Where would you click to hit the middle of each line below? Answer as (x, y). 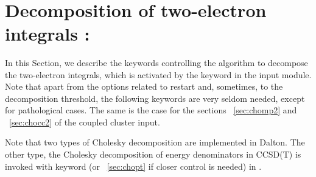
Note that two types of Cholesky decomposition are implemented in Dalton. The (155, 142)
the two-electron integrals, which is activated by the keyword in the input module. (158, 74)
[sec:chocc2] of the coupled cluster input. (85, 122)
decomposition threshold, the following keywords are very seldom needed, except (155, 98)
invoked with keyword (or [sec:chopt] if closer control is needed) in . (133, 166)
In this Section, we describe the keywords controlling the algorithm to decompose (156, 62)
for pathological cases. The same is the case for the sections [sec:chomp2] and (151, 110)
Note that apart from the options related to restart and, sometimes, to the (144, 86)
